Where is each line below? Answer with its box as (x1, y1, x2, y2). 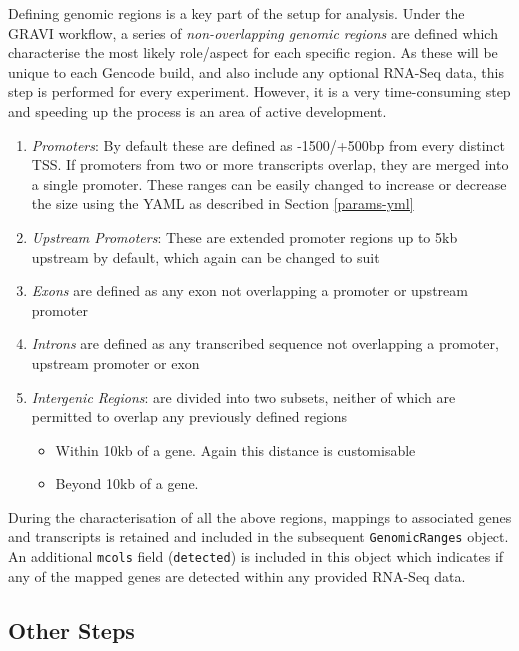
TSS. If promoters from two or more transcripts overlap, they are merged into (31, 154, 509, 175)
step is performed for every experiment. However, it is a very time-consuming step (8, 81, 511, 102)
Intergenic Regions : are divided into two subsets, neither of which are (31, 386, 456, 407)
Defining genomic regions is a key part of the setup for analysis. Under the (8, 3, 465, 23)
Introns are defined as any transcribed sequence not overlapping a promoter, (31, 333, 499, 354)
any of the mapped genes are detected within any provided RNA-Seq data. (8, 565, 466, 586)
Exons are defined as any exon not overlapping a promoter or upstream (31, 280, 468, 301)
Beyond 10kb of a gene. (55, 473, 199, 494)
